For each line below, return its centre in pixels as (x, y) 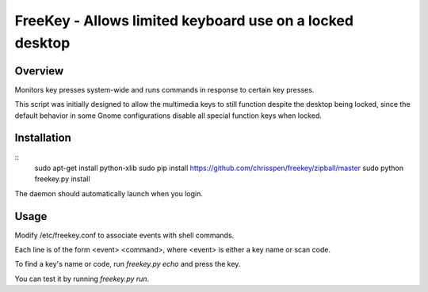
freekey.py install (62, 179)
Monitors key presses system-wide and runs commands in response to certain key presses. (164, 89)
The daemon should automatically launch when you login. (109, 193)
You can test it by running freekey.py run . (82, 279)
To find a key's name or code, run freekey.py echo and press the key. (128, 264)
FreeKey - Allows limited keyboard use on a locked (184, 21)
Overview (39, 71)
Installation (43, 138)
